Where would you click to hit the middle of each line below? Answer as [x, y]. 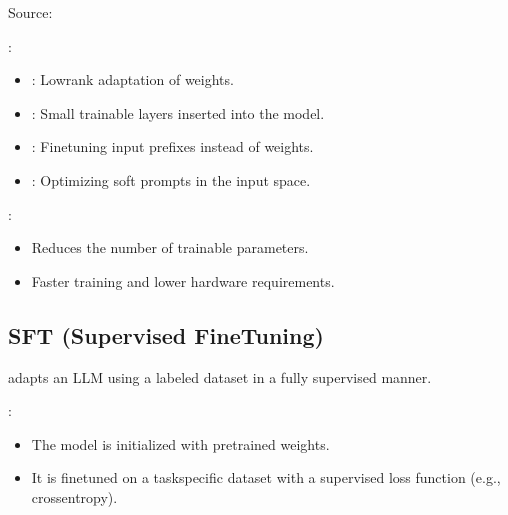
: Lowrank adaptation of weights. [132, 79]
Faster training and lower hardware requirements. [183, 280]
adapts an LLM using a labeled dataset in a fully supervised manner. [220, 376]
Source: [30, 12]
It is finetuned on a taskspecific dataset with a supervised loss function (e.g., [266, 477]
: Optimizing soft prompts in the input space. [171, 179]
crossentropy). [74, 496]
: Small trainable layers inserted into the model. [178, 112]
